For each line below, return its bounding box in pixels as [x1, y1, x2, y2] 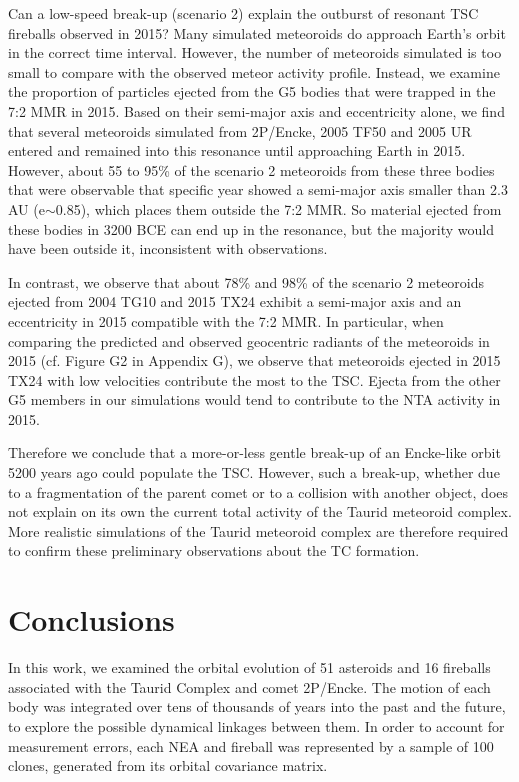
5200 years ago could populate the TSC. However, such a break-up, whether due [8, 462, 500, 483]
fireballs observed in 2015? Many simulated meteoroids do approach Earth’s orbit [8, 22, 506, 43]
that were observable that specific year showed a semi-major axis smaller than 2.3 [8, 179, 508, 200]
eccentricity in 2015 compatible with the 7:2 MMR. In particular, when [8, 310, 444, 331]
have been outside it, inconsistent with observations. [8, 238, 328, 259]
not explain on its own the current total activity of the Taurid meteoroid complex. [8, 501, 512, 522]
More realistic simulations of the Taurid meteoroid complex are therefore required [8, 520, 509, 541]
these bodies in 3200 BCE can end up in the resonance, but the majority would [8, 218, 495, 239]
